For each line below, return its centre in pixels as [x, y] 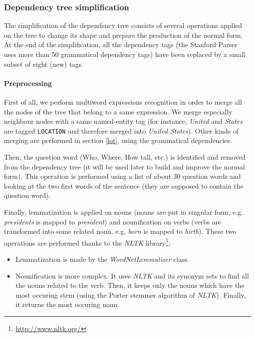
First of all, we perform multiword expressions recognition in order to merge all [123, 101]
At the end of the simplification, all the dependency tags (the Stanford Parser [121, 44]
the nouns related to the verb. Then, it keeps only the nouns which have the [130, 285]
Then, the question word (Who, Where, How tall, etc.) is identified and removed [125, 157]
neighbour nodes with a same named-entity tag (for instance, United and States [123, 121]
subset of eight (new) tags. [44, 64]
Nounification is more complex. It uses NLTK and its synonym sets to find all [132, 275]
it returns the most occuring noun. [67, 304]
